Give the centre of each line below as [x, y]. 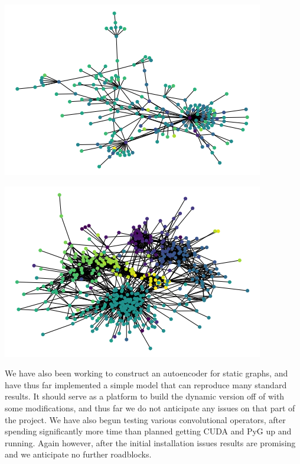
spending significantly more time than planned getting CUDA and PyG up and [148, 431]
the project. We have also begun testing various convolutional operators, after [145, 419]
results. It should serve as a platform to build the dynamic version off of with [145, 396]
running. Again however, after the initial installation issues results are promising [150, 442]
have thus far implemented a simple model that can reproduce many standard [146, 384]
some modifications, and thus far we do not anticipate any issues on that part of [150, 407]
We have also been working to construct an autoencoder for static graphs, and [146, 373]
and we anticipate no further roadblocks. [78, 454]
